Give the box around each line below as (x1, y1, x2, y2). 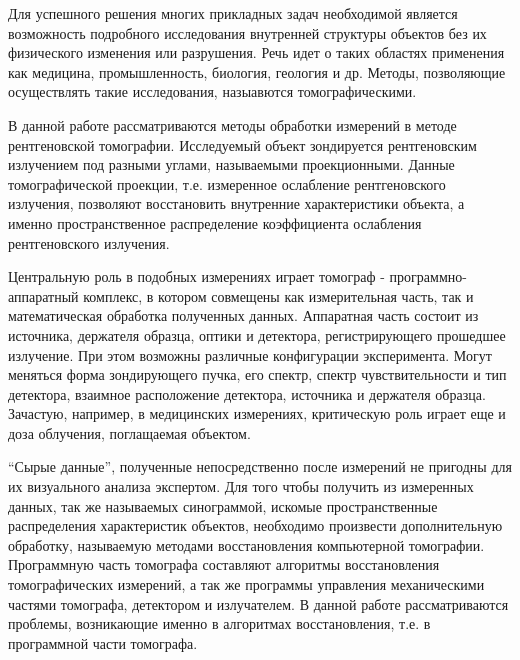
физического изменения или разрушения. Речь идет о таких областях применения (8, 42, 505, 63)
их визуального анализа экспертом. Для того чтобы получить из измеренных (8, 476, 474, 497)
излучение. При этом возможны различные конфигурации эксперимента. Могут (8, 344, 492, 365)
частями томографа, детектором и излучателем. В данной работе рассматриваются (8, 593, 509, 614)
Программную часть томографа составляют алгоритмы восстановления (8, 554, 440, 575)
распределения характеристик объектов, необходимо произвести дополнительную (8, 515, 503, 536)
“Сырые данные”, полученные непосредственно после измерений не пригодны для (8, 456, 512, 477)
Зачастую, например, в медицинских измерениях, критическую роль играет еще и (8, 403, 506, 424)
